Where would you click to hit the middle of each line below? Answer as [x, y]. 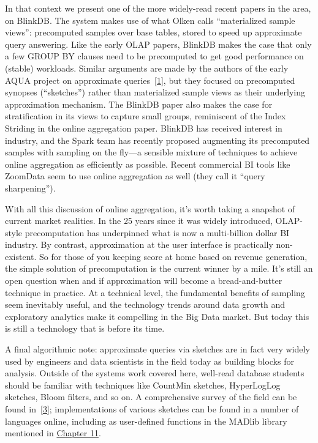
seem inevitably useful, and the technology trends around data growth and [145, 304]
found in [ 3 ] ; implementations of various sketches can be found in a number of [152, 409]
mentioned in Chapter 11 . [53, 433]
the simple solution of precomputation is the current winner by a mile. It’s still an [159, 268]
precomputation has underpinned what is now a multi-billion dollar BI [157, 232]
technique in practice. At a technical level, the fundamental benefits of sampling [155, 292]
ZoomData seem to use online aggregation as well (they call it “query [135, 176]
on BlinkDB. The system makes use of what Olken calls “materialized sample [150, 20]
